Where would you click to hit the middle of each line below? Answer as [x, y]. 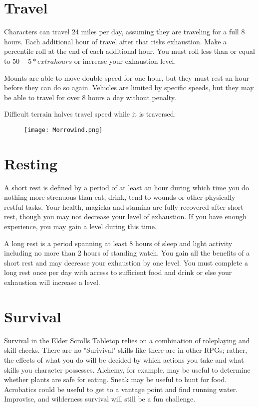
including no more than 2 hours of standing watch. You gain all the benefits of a [127, 253]
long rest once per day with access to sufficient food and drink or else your [118, 272]
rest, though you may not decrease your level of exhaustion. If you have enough [126, 216]
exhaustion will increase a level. [52, 282]
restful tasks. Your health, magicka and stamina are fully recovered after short [124, 206]
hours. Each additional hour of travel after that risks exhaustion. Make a [116, 41]
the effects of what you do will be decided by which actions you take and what [124, 359]
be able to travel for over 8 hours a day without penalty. [90, 97]
